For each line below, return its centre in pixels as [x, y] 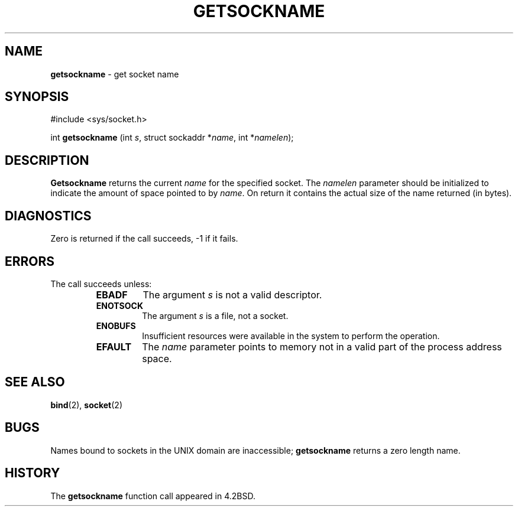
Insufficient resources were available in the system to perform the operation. [291, 336]
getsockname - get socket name [115, 74]
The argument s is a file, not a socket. [215, 315]
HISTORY [33, 473]
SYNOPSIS [37, 97]
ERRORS [30, 261]
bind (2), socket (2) [86, 405]
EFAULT [114, 346]
